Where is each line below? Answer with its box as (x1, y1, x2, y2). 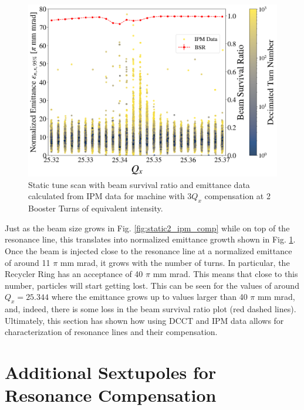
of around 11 (5, 256, 50, 268)
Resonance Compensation (5, 383, 217, 407)
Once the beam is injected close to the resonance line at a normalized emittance (5, 244, 292, 257)
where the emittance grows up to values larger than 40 (51, 291, 248, 303)
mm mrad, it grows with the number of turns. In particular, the (60, 256, 290, 268)
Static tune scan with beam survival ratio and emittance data (28, 178, 250, 190)
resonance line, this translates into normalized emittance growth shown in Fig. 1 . (5, 233, 296, 245)
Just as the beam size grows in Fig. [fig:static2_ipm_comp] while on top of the (5, 221, 290, 234)
